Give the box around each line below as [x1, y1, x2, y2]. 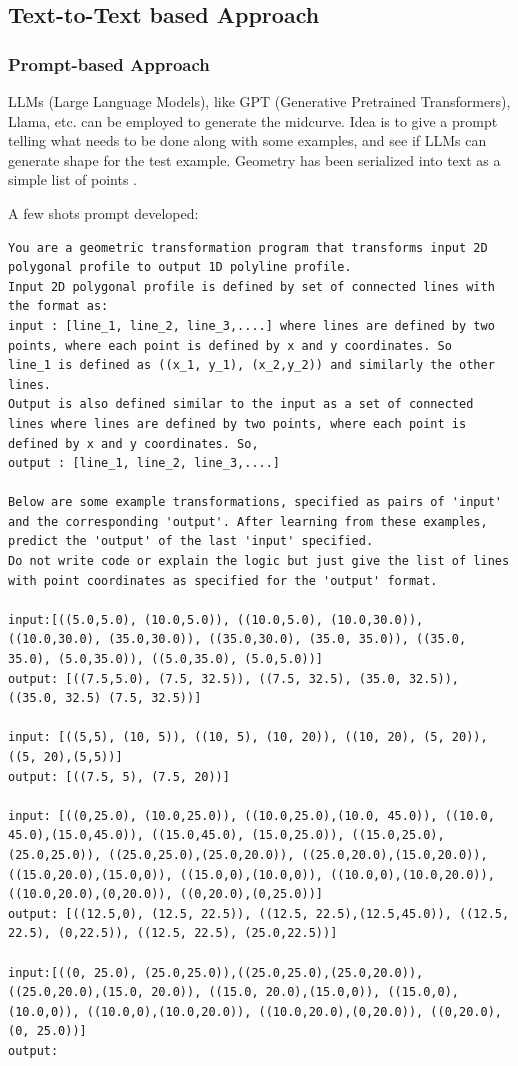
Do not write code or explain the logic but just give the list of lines [8, 554, 510, 569]
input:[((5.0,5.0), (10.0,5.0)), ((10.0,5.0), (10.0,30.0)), [8, 612, 424, 627]
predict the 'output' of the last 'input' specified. [8, 534, 374, 549]
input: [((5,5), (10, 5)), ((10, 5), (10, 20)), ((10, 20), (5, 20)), [8, 730, 488, 745]
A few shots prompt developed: [8, 202, 199, 223]
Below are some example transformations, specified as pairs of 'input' [8, 495, 502, 510]
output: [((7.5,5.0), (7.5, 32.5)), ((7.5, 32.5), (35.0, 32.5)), [8, 671, 460, 686]
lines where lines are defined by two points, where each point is [8, 416, 467, 431]
